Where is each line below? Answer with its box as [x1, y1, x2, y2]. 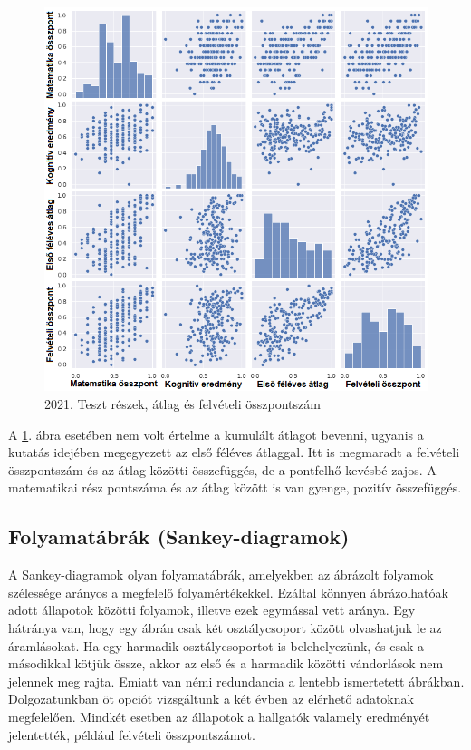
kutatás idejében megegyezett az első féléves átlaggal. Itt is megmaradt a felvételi [8, 443, 460, 462]
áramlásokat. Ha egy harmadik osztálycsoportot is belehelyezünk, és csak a [8, 636, 425, 655]
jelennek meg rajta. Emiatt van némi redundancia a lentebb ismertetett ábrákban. [8, 671, 465, 690]
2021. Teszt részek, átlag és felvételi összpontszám [44, 394, 321, 413]
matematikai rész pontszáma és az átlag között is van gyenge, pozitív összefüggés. [8, 478, 462, 497]
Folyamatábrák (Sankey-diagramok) [8, 522, 350, 550]
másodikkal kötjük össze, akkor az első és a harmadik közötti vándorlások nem [8, 654, 444, 673]
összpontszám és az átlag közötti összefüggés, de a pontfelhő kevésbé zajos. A [8, 460, 437, 479]
